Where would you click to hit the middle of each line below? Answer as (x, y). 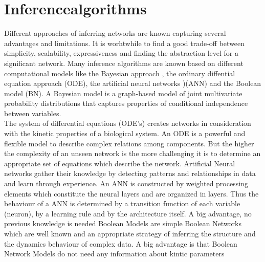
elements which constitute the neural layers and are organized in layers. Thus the (131, 193)
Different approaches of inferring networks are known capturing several (115, 33)
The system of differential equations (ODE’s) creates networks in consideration (128, 123)
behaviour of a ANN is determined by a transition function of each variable (122, 203)
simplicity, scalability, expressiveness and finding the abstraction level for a (122, 53)
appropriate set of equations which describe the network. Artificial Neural (120, 163)
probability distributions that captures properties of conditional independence (126, 103)
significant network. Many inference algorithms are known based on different (124, 63)
